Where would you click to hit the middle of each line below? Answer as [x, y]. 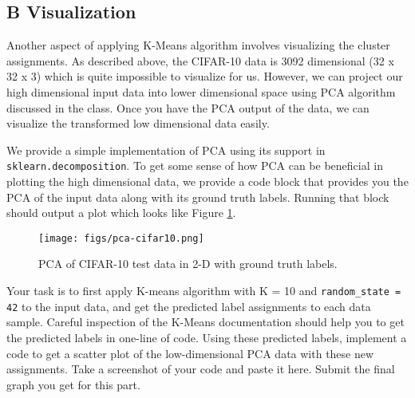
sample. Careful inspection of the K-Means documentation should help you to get [206, 322]
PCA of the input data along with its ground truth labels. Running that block [198, 197]
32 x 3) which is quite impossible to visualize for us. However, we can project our [205, 76]
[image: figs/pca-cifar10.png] [121, 238]
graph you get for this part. [73, 384]
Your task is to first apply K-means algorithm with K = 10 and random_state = [204, 291]
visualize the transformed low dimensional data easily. [138, 123]
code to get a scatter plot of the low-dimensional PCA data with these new [190, 353]
